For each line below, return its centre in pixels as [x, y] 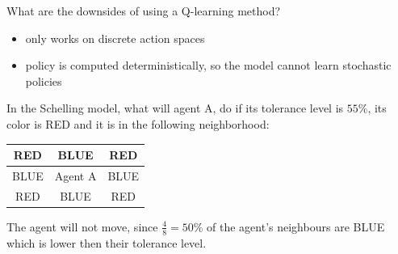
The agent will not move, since [82, 226]
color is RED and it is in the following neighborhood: [138, 123]
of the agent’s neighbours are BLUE [296, 226]
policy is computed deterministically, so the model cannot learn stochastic [208, 65]
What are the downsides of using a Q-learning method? [144, 11]
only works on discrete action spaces [115, 38]
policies [44, 80]
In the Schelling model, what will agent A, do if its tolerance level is [175, 108]
